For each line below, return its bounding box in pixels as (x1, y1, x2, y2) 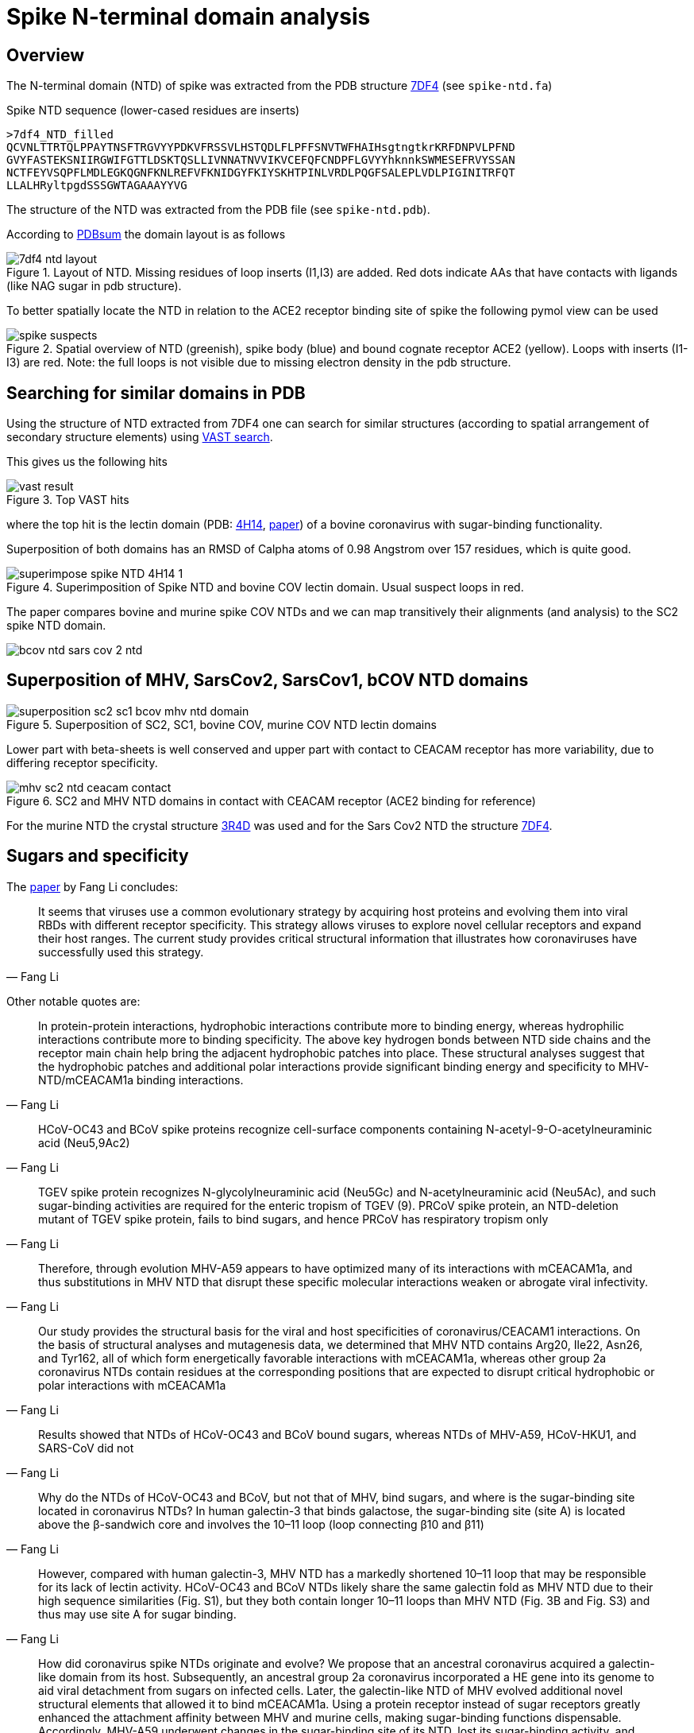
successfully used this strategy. (38, 944, 204, 959)
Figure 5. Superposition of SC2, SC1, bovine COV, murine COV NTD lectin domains (6, 717, 437, 731)
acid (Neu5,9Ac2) (38, 1135, 130, 1150)
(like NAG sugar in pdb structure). (6, 279, 182, 293)
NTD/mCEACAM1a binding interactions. (38, 1072, 244, 1087)
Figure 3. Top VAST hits (6, 493, 129, 507)
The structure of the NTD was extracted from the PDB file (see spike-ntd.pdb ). (6, 203, 430, 217)
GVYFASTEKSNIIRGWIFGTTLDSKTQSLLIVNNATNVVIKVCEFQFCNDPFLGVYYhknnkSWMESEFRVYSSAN (6, 153, 515, 167)
